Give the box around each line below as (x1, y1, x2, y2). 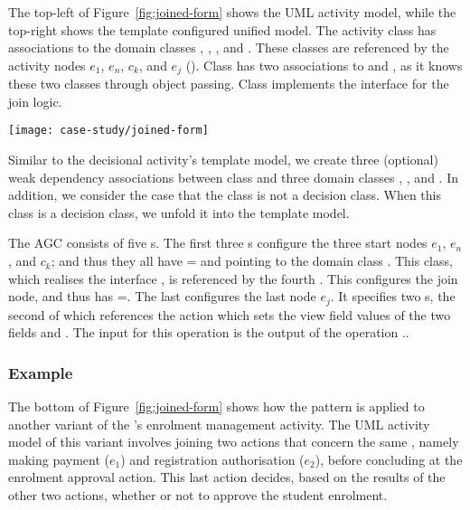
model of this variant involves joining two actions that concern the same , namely (8, 432, 459, 451)
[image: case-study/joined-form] (8, 124, 209, 137)
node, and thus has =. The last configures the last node (8, 287, 316, 306)
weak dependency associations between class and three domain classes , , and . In (8, 167, 458, 186)
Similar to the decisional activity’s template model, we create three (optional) (8, 150, 438, 169)
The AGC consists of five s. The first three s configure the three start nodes (8, 233, 428, 252)
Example (8, 361, 73, 383)
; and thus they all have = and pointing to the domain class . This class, (51, 251, 453, 270)
